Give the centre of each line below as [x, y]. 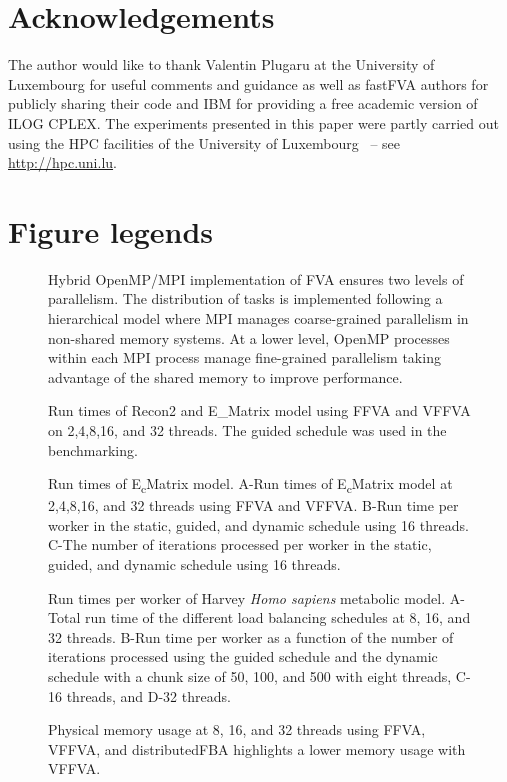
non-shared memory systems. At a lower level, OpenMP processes [249, 337]
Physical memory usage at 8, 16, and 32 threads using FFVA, [237, 729]
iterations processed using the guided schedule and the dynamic [243, 656]
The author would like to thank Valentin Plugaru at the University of [221, 64]
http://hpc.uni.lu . [62, 162]
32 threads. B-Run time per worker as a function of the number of [251, 636]
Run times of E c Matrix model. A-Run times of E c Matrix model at [250, 484]
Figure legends [110, 230]
